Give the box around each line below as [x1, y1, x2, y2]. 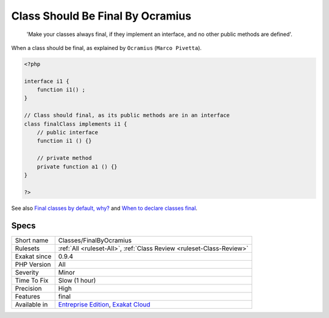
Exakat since [15, 252, 52, 261]
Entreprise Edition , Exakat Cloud [58, 300, 150, 308]
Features [15, 292, 41, 300]
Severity [15, 268, 39, 276]
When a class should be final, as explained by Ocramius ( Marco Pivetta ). [11, 44, 202, 51]
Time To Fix [15, 276, 49, 284]
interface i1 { [24, 78, 69, 85]
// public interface [37, 129, 99, 136]
